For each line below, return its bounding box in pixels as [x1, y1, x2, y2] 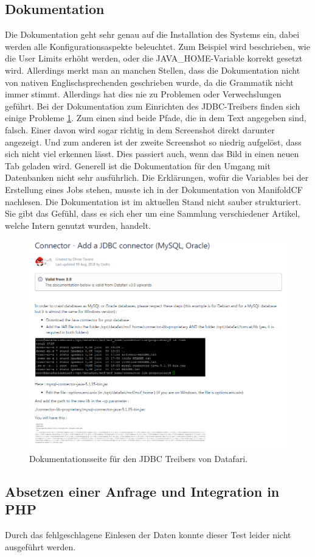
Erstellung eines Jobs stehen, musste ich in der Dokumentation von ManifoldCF [5, 183, 303, 195]
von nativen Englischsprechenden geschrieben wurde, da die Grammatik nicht [5, 75, 294, 88]
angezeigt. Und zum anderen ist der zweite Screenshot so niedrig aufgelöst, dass [5, 135, 302, 148]
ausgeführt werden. [5, 540, 76, 553]
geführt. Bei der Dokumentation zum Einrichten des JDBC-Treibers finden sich [5, 99, 300, 112]
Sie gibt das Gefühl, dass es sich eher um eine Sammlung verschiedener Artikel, [5, 207, 300, 220]
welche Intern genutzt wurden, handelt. [5, 219, 151, 231]
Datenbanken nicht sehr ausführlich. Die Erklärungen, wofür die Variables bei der [5, 171, 309, 184]
